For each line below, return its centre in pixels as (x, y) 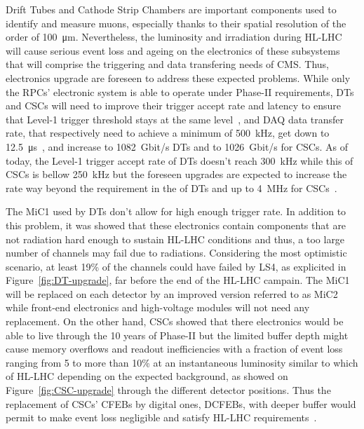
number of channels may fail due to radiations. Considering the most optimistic (176, 253)
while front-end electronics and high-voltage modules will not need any (158, 307)
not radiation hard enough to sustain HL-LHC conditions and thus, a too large (175, 239)
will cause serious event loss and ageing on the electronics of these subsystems (173, 50)
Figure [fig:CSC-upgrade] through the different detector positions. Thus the (168, 390)
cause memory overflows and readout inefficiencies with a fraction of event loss (174, 349)
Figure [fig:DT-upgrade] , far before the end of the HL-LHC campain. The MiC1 (178, 280)
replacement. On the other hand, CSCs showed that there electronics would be (175, 321)
